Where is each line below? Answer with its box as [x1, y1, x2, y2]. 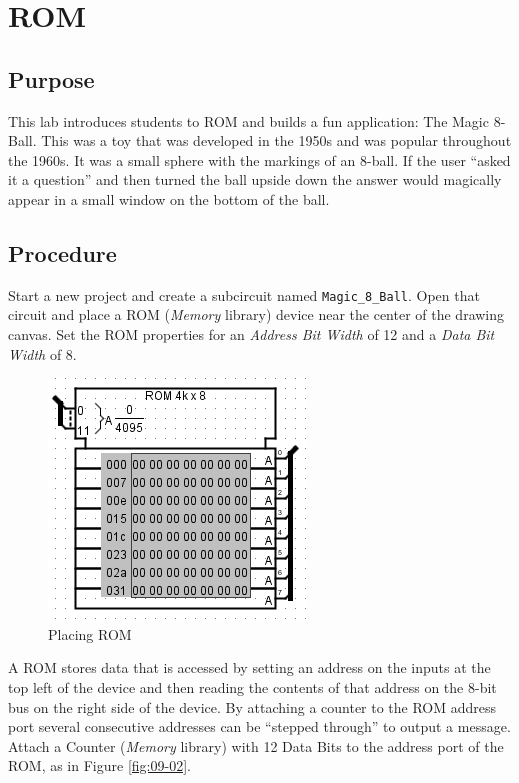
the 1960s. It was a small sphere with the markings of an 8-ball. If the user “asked [8, 149, 511, 170]
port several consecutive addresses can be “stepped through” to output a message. [8, 716, 511, 737]
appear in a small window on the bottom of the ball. [8, 188, 330, 209]
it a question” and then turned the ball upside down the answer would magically [8, 169, 502, 190]
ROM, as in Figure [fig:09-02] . [8, 755, 191, 776]
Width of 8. [8, 343, 77, 364]
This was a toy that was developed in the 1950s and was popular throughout [41, 130, 512, 151]
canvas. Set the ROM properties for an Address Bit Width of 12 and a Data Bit [8, 324, 495, 344]
